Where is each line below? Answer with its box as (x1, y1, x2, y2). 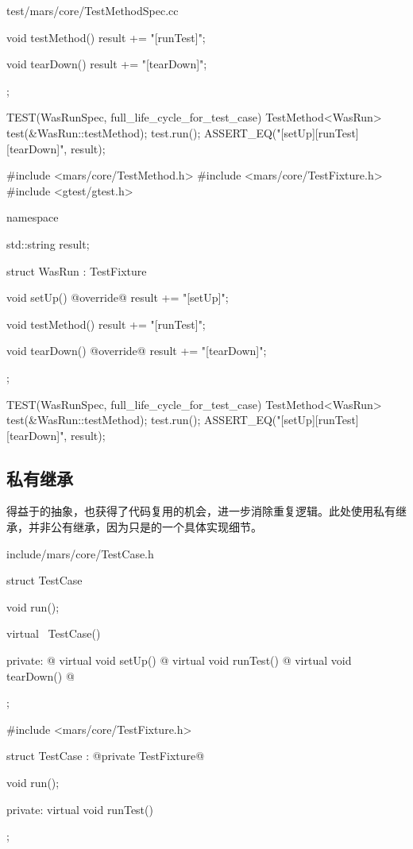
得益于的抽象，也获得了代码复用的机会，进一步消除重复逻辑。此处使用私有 (6, 503, 396, 519)
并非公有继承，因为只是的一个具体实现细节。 (28, 519, 262, 535)
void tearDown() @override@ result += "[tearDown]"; (6, 342, 267, 359)
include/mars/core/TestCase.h (6, 545, 154, 561)
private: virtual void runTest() (6, 801, 153, 817)
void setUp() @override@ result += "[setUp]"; (6, 289, 229, 306)
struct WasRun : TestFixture (6, 262, 147, 279)
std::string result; (6, 235, 90, 252)
